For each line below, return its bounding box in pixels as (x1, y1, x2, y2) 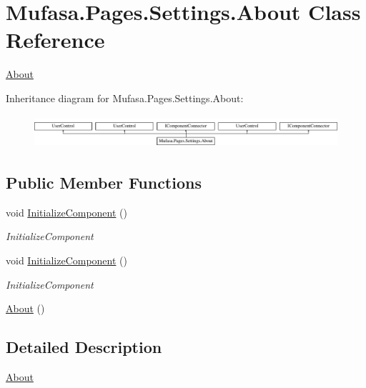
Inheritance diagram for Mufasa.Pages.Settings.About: (6, 90, 244, 105)
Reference (6, 25, 105, 54)
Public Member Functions (6, 171, 202, 193)
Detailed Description (6, 336, 162, 358)
